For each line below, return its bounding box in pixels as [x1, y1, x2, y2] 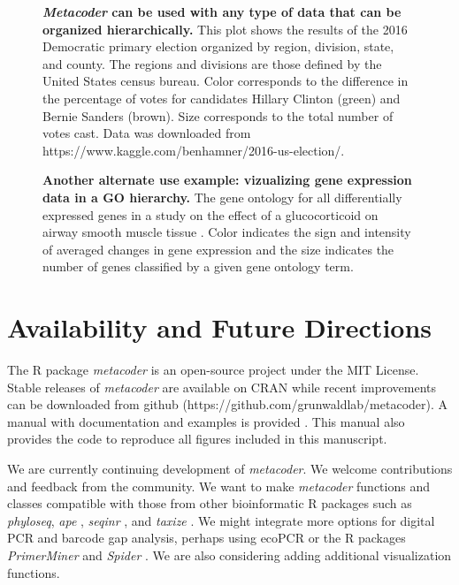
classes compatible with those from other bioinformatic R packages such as [7, 494, 412, 513]
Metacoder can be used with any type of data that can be [42, 3, 402, 20]
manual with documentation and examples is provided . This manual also [7, 412, 405, 430]
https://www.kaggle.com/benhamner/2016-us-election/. [42, 141, 345, 159]
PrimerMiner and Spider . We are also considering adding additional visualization [7, 545, 452, 564]
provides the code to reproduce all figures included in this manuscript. [7, 429, 387, 448]
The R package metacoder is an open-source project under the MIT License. [7, 361, 419, 379]
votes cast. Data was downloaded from [42, 124, 251, 142]
